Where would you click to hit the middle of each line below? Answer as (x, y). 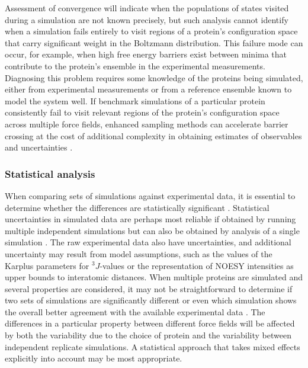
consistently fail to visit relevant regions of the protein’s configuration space (142, 112)
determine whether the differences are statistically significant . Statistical (137, 207)
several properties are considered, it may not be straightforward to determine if (149, 288)
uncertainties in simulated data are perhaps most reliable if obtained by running (150, 219)
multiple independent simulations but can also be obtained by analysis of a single (152, 230)
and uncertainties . (39, 147)
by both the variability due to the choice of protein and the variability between (148, 335)
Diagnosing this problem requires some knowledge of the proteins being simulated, (154, 77)
